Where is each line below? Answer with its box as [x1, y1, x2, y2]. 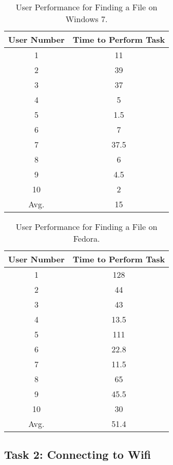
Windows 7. [65, 13, 108, 25]
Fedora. [73, 233, 100, 244]
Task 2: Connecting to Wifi [4, 446, 151, 462]
